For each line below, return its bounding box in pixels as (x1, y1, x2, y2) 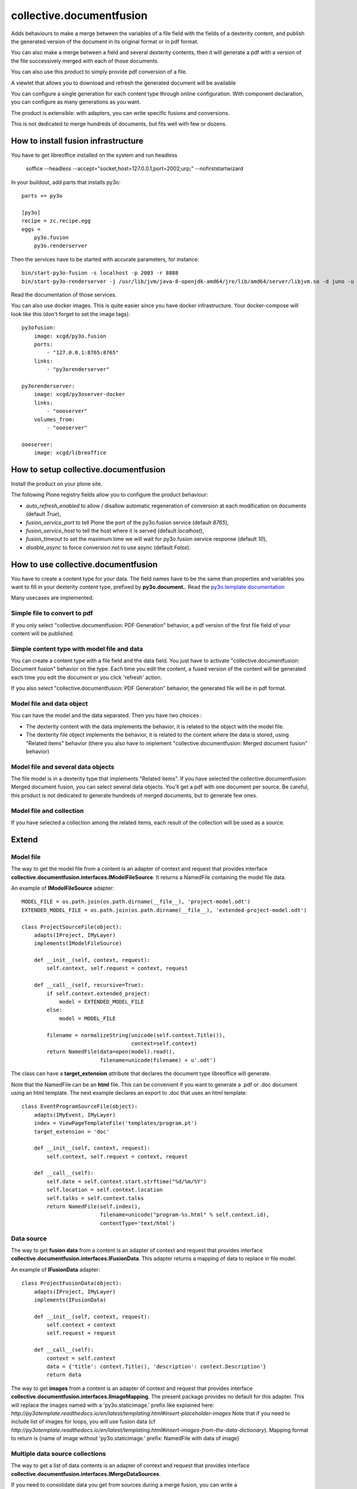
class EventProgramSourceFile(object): (21, 1103, 138, 1110)
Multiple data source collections (11, 1449, 107, 1457)
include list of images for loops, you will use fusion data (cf (11, 1418, 156, 1425)
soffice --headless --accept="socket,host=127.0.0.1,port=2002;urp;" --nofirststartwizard (26, 165, 243, 172)
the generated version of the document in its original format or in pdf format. (11, 38, 199, 45)
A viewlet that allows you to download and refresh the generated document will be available (11, 79, 236, 86)
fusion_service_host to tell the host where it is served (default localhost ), (26, 527, 205, 534)
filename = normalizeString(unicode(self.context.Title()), (46, 1032, 226, 1039)
